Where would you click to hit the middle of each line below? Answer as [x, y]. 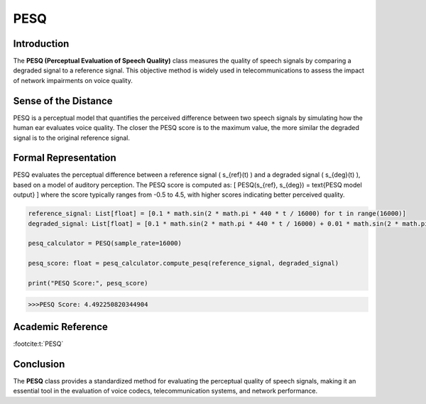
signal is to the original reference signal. [72, 138]
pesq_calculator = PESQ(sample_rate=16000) [105, 244]
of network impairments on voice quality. [73, 80]
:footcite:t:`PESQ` [38, 344]
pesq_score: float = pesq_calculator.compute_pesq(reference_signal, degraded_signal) [184, 263]
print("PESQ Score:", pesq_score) [88, 283]
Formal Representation [65, 158]
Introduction [41, 44]
